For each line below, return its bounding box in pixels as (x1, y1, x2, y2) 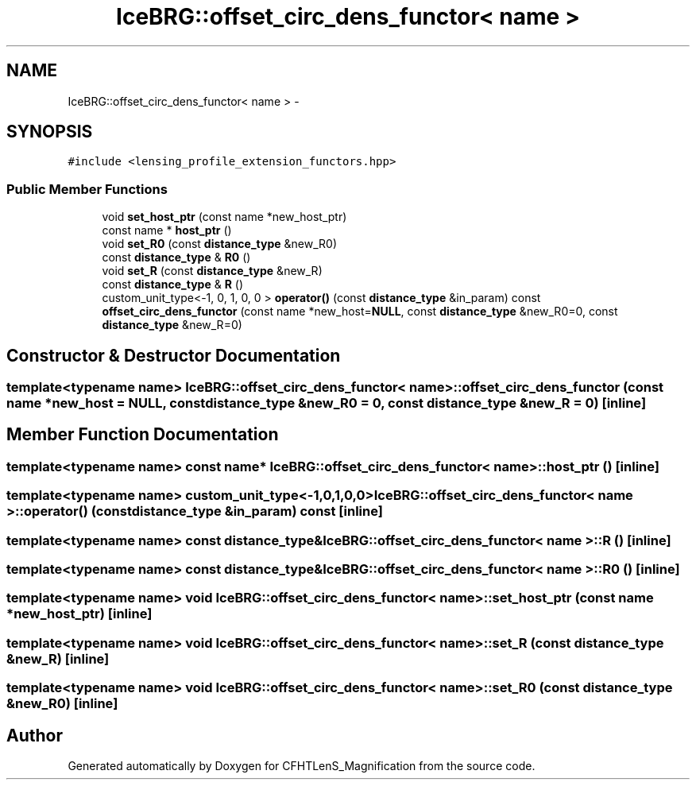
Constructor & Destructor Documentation (6, 345, 341, 366)
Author (6, 725, 63, 745)
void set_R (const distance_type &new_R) (102, 264, 323, 278)
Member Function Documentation (6, 424, 279, 445)
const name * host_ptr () (102, 223, 232, 238)
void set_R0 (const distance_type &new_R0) (102, 237, 338, 251)
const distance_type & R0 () (102, 250, 251, 265)
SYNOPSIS (6, 122, 93, 142)
